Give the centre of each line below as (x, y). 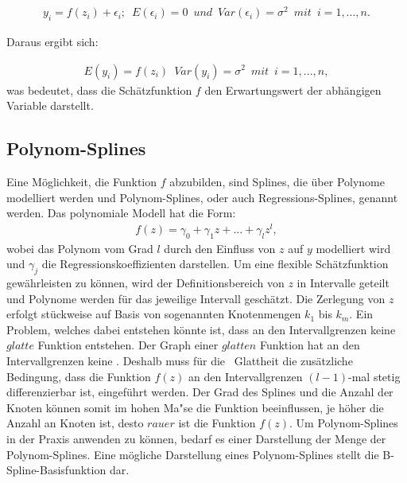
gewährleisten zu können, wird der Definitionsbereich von (145, 282)
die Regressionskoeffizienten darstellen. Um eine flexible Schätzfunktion (215, 264)
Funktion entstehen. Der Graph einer (128, 345)
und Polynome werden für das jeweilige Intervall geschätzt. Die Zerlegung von (196, 298)
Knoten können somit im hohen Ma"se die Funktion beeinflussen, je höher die (195, 407)
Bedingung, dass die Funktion (79, 376)
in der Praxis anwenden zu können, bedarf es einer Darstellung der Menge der (196, 438)
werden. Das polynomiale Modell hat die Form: (121, 213)
